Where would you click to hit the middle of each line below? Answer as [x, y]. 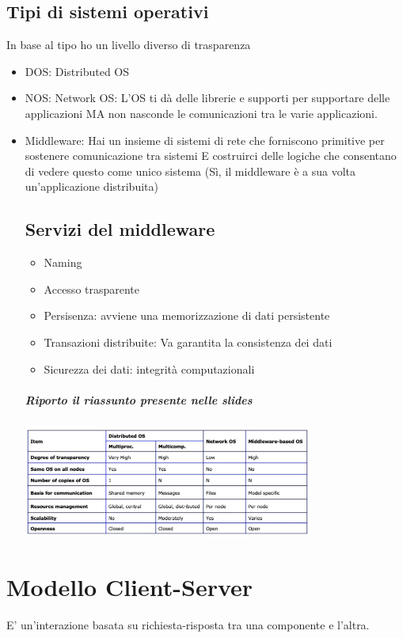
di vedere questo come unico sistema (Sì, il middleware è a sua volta [190, 171]
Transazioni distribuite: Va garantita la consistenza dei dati [188, 342]
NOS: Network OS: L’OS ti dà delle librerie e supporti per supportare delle [207, 98]
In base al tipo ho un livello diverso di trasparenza [129, 45]
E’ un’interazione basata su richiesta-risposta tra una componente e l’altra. [188, 625]
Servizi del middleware [120, 229]
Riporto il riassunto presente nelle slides [139, 399]
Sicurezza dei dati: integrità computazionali [149, 368]
